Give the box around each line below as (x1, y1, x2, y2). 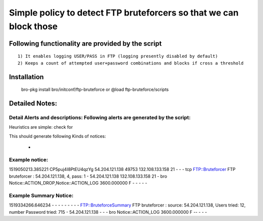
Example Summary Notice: (9, 192, 74, 199)
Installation (9, 73, 44, 81)
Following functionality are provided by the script (9, 39, 162, 48)
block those (9, 21, 58, 32)
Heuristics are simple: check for (9, 124, 73, 130)
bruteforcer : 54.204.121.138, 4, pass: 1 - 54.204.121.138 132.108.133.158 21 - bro (9, 173, 168, 179)
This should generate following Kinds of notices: (9, 133, 106, 139)
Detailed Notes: (9, 99, 57, 107)
